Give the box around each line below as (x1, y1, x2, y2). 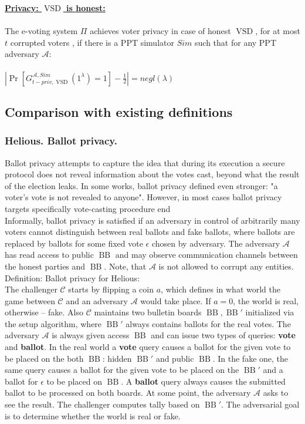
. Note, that (104, 260, 147, 272)
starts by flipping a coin (68, 283, 154, 295)
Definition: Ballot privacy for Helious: (5, 271, 140, 284)
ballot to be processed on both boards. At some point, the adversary (5, 386, 251, 399)
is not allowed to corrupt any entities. (158, 260, 294, 272)
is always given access (52, 329, 130, 341)
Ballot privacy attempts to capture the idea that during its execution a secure (5, 156, 285, 169)
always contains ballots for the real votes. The (126, 317, 291, 329)
